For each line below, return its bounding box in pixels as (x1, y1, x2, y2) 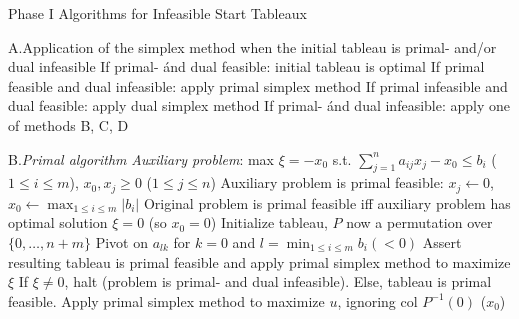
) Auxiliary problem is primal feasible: (210, 172, 444, 193)
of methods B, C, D (8, 114, 129, 135)
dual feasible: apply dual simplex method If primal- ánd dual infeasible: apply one (8, 95, 511, 116)
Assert (422, 232, 462, 252)
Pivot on (95, 232, 148, 252)
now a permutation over (346, 212, 493, 233)
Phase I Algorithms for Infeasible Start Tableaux (8, 3, 307, 23)
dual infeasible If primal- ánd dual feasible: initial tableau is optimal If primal (8, 56, 485, 77)
